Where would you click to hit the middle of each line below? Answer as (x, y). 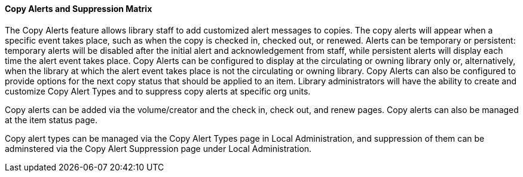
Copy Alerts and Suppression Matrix (79, 9)
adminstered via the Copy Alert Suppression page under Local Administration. (158, 148)
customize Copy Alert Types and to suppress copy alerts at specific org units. (158, 91)
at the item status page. (51, 120)
